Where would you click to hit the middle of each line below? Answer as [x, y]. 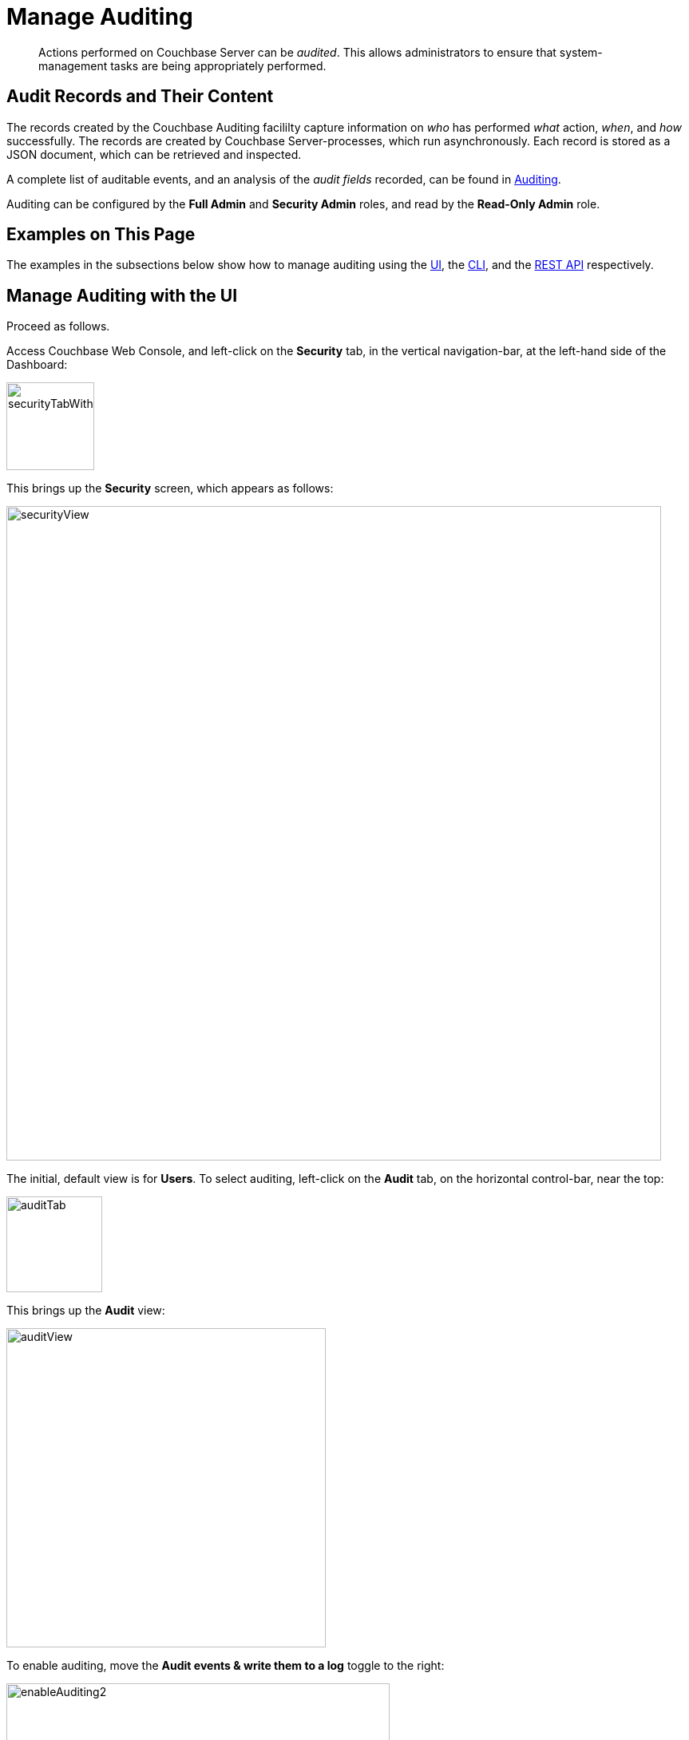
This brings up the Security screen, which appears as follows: [170, 488]
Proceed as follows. [58, 326]
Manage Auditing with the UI [122, 295]
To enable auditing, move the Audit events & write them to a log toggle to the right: [226, 1666]
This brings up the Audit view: [86, 1311]
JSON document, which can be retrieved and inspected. [154, 154]
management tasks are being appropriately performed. [182, 65]
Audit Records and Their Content [140, 97]
